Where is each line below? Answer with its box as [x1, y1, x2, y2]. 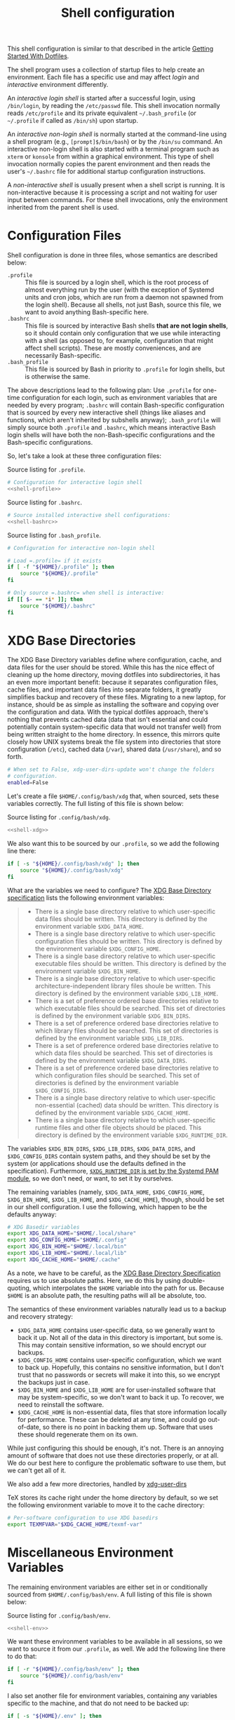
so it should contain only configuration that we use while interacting [25, 329, 221, 337]
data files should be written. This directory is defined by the [34, 914, 208, 923]
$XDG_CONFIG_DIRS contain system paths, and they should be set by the [7, 1152, 210, 1160]
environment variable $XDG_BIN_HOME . [34, 967, 141, 975]
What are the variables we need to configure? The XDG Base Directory [7, 886, 212, 894]
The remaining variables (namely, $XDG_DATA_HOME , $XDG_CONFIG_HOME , [7, 1188, 205, 1196]
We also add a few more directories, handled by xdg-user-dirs [7, 1479, 187, 1488]
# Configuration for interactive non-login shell [7, 544, 156, 551]
